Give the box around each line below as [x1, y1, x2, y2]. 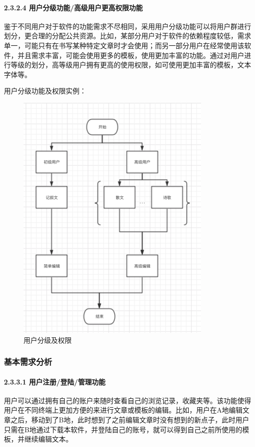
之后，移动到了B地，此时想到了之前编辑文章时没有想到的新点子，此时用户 [10, 414, 249, 424]
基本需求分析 [4, 356, 52, 368]
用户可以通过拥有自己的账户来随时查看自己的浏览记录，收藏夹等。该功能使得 [4, 395, 251, 405]
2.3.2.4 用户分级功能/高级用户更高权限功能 [4, 2, 143, 12]
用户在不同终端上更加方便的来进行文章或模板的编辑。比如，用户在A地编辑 [4, 405, 243, 415]
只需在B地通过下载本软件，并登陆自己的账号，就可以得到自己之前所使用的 [4, 424, 242, 434]
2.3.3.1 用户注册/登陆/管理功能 [4, 376, 106, 387]
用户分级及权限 [24, 334, 72, 345]
